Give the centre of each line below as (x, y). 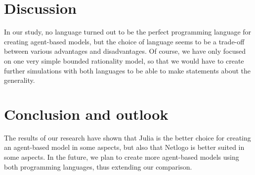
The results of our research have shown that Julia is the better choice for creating (127, 137)
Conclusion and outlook (86, 114)
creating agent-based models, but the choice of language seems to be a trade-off (124, 41)
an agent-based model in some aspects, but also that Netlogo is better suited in (124, 147)
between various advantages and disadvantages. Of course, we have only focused (125, 51)
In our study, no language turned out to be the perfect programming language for (128, 32)
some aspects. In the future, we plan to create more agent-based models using (122, 157)
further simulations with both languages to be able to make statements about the (127, 70)
